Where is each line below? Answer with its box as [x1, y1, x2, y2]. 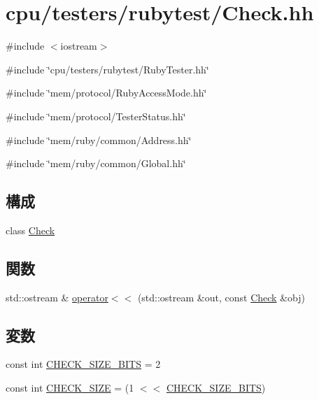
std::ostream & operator [6, 290, 108, 304]
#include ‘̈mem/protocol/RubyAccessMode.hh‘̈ [6, 85, 207, 100]
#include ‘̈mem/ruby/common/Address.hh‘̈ [6, 132, 192, 147]
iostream [60, 38, 97, 53]
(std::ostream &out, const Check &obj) [137, 290, 305, 304]
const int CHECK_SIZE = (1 [6, 380, 134, 395]
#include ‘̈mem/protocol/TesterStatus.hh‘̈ [6, 108, 186, 123]
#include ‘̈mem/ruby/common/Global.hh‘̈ [6, 156, 186, 171]
